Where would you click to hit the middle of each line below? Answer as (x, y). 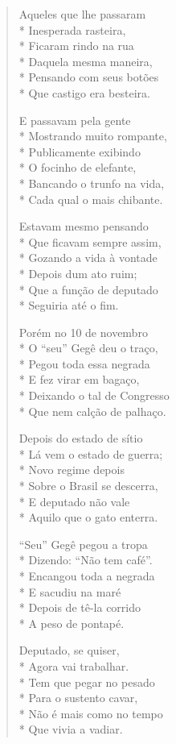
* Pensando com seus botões (89, 77)
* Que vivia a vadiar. (71, 729)
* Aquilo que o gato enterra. (88, 517)
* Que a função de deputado (88, 289)
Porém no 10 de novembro (83, 332)
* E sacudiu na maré (70, 591)
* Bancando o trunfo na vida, (92, 183)
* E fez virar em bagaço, (79, 379)
